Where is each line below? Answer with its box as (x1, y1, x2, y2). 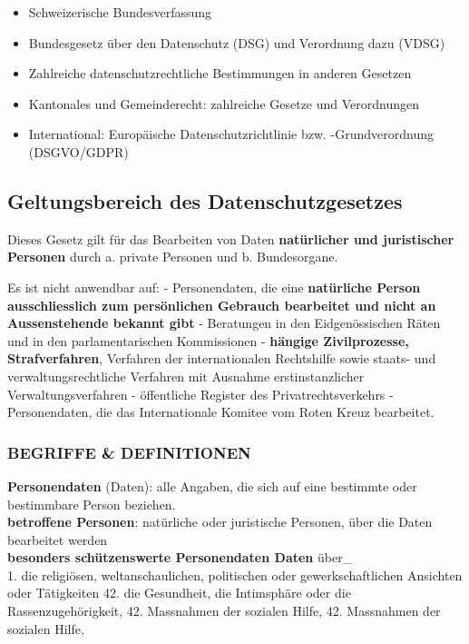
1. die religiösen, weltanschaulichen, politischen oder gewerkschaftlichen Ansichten (7, 565, 463, 584)
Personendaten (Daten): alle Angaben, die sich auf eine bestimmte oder (7, 476, 417, 495)
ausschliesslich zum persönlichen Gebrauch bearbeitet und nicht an (7, 295, 436, 314)
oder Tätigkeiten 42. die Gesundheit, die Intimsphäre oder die (7, 583, 351, 602)
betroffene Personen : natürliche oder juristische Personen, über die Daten (7, 512, 433, 531)
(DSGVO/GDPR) (28, 142, 129, 161)
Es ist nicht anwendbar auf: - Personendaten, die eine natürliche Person (7, 277, 421, 296)
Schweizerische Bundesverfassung (28, 3, 212, 21)
